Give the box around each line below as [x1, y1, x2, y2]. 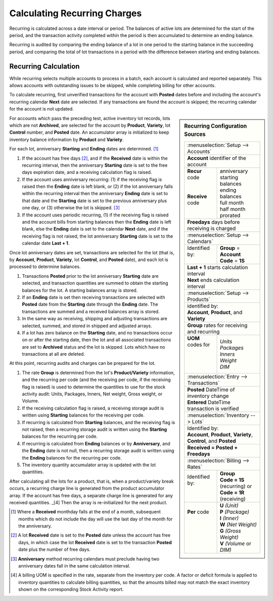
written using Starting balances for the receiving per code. [22, 412, 145, 418]
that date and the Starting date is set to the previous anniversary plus [22, 198, 167, 204]
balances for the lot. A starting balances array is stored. [22, 287, 138, 293]
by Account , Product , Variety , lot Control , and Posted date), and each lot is [9, 256, 169, 262]
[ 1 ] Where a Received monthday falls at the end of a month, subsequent [11, 509, 161, 515]
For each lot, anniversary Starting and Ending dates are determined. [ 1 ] [9, 146, 159, 152]
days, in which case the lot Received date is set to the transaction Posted [18, 539, 172, 545]
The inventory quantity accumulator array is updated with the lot [22, 462, 156, 468]
